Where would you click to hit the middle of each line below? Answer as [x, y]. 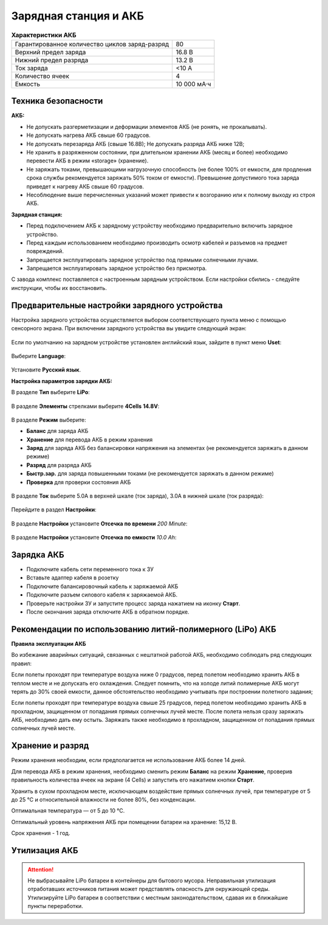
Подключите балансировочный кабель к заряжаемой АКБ [102, 586]
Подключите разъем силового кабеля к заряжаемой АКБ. [102, 595]
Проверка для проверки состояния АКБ [79, 482]
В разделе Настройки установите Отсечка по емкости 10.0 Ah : [94, 538]
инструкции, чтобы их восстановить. [59, 288]
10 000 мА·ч [193, 84]
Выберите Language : [39, 356]
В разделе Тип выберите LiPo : [51, 392]
